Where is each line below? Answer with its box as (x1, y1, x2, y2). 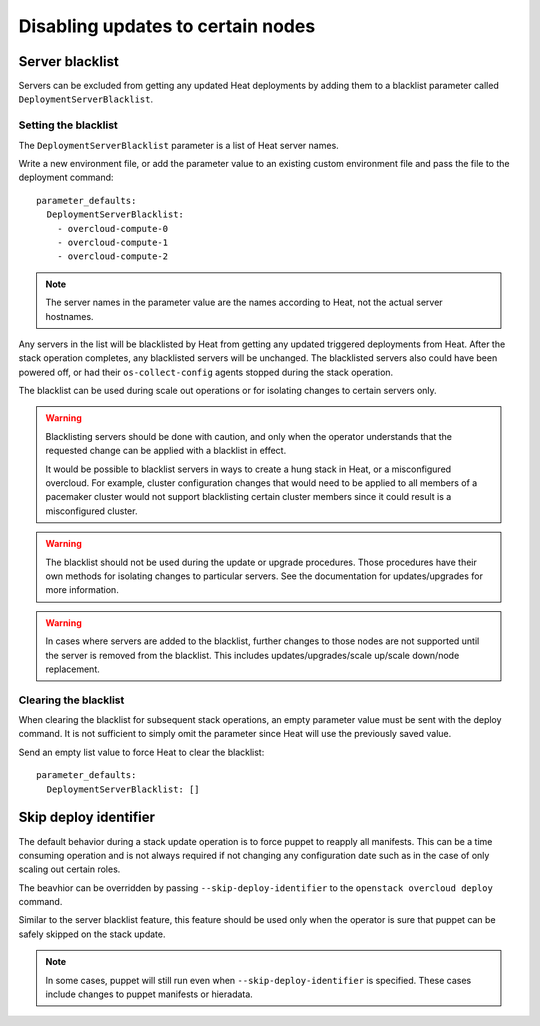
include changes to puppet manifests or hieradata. (45, 988, 254, 1000)
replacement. (45, 663, 100, 675)
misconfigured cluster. (45, 505, 138, 517)
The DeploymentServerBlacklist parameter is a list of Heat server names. (18, 139, 339, 151)
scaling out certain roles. (18, 863, 121, 875)
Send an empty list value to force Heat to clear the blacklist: (18, 746, 265, 758)
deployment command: (18, 171, 114, 184)
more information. (45, 584, 119, 596)
